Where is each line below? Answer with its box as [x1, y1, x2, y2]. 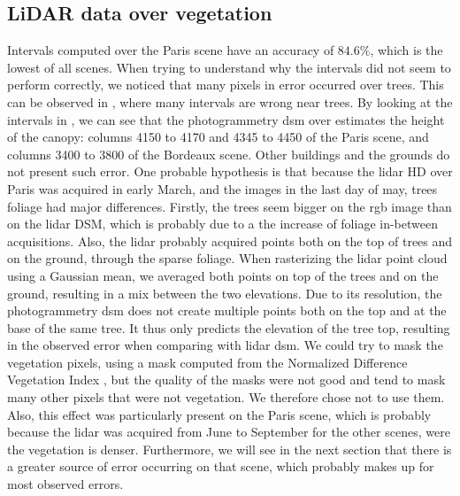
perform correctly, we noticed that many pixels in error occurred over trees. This [7, 75, 444, 94]
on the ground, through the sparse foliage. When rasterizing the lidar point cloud [7, 249, 448, 267]
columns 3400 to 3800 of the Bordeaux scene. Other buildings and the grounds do [7, 144, 450, 163]
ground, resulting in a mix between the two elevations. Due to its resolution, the [7, 283, 442, 302]
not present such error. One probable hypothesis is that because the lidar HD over [7, 162, 453, 181]
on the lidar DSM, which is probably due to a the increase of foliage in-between [7, 214, 438, 233]
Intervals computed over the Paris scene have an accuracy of [7, 41, 334, 59]
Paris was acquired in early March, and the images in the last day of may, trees [7, 179, 438, 198]
